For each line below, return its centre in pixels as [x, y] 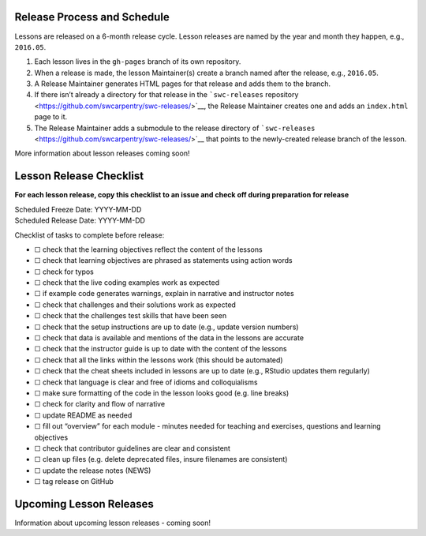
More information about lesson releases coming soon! [102, 153]
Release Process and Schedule [92, 17]
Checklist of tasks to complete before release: [90, 235]
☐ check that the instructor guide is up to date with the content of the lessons [161, 349]
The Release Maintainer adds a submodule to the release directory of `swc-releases [175, 128]
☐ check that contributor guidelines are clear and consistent [132, 448]
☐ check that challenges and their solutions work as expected [135, 305]
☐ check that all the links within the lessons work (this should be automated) [159, 360]
